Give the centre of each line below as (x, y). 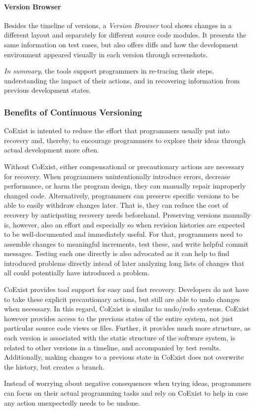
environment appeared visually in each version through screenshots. (106, 54)
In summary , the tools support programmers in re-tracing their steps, (109, 71)
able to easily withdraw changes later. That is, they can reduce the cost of (116, 205)
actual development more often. (52, 150)
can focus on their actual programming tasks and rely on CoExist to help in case (126, 393)
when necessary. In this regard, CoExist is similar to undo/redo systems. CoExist (127, 309)
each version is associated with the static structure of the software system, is (120, 338)
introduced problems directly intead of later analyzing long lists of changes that (124, 263)
